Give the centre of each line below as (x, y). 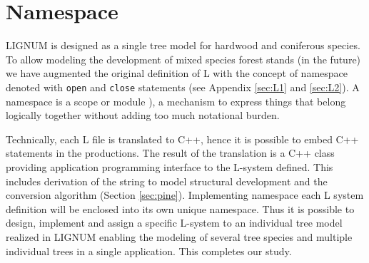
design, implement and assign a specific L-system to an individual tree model (174, 223)
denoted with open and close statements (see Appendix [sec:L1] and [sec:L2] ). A (183, 87)
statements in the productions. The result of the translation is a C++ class (170, 153)
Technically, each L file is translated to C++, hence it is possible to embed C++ (182, 139)
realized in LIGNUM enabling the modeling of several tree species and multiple (179, 236)
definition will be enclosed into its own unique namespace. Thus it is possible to (180, 208)
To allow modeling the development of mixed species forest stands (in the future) (183, 59)
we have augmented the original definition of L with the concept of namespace (177, 73)
